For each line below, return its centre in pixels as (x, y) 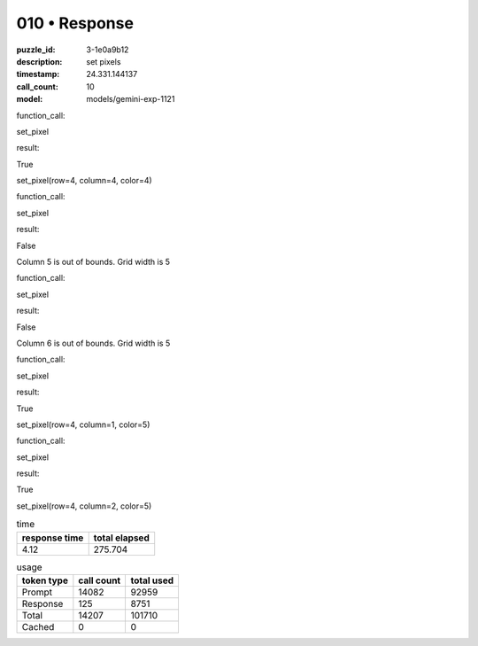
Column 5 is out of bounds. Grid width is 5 (93, 262)
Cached (38, 627)
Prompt (37, 592)
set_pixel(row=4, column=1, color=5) (83, 424)
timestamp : (38, 74)
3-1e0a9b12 (108, 50)
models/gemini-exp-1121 (131, 99)
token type (45, 580)
